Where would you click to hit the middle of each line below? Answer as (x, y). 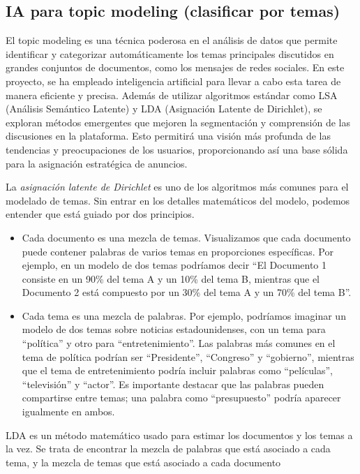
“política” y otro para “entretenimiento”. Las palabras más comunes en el (179, 343)
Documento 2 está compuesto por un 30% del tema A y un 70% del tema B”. (187, 292)
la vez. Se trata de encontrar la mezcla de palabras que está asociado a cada (168, 449)
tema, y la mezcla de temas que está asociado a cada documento (143, 462)
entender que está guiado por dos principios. (100, 214)
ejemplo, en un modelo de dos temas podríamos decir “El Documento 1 (174, 265)
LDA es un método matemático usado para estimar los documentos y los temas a (179, 435)
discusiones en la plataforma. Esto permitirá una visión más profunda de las (168, 136)
